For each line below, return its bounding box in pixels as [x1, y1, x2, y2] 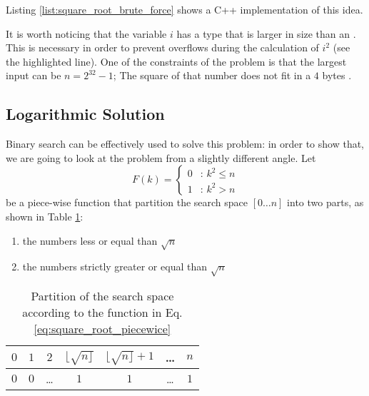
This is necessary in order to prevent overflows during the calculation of [6, 40, 319, 55]
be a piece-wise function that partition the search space [6, 195, 248, 210]
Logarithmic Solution [6, 103, 165, 125]
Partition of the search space [31, 288, 174, 305]
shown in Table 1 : [6, 208, 84, 223]
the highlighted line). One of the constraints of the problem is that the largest [6, 54, 347, 68]
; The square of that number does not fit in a [113, 68, 311, 83]
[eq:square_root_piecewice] [34, 320, 171, 337]
